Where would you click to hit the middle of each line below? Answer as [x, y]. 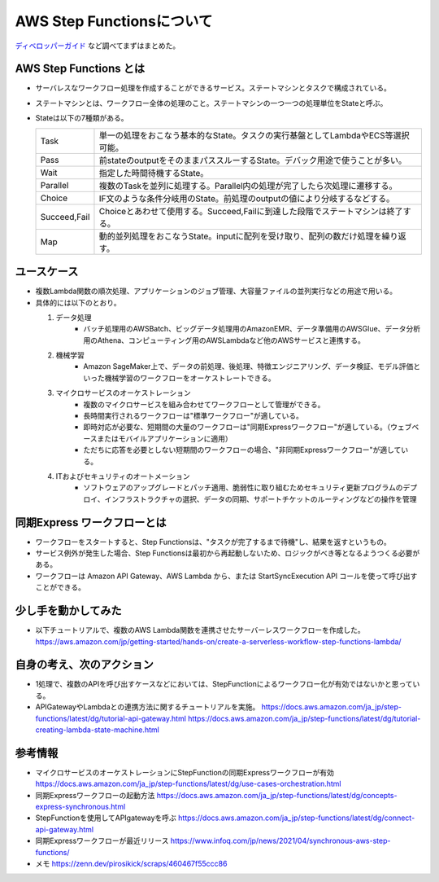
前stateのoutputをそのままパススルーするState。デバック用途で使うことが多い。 [252, 160]
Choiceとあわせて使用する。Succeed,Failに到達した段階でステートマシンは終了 [251, 211]
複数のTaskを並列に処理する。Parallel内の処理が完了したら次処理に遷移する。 [248, 186]
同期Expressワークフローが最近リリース [102, 841]
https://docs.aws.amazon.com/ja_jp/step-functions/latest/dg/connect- [296, 818]
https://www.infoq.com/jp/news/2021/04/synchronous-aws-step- [280, 841]
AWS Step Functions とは [80, 69]
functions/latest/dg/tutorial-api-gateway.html [111, 718]
